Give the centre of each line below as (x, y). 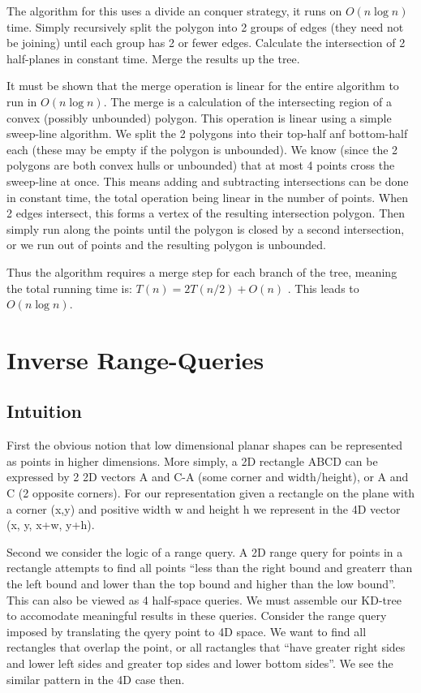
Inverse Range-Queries (135, 359)
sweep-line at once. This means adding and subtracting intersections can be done (208, 181)
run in (22, 101)
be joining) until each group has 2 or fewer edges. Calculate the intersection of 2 (206, 43)
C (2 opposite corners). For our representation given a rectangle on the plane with (211, 493)
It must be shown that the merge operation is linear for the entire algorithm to (203, 86)
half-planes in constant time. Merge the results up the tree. (153, 58)
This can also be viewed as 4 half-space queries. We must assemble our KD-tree (204, 599)
